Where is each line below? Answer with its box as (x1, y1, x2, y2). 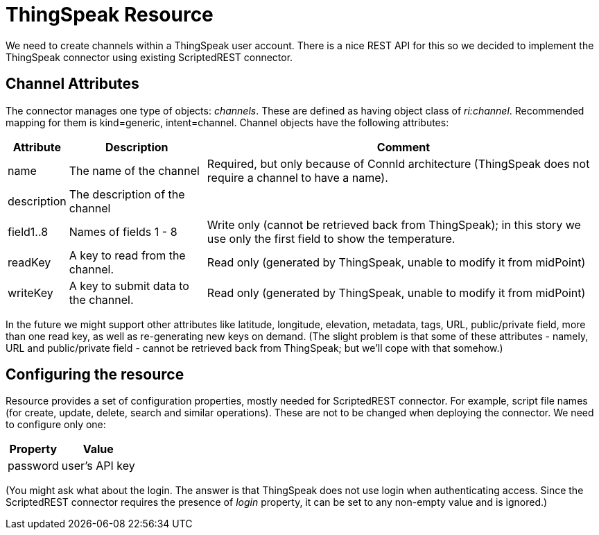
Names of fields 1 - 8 (69, 224, 177, 239)
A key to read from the (69, 248, 186, 262)
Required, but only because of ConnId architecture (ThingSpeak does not (207, 156, 590, 171)
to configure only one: (6, 418, 106, 431)
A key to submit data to (69, 278, 189, 293)
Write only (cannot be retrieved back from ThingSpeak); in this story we (207, 217, 581, 232)
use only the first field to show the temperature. (207, 231, 455, 246)
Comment (376, 139, 431, 154)
